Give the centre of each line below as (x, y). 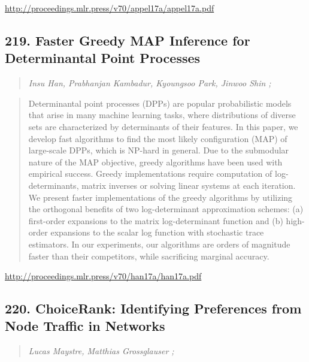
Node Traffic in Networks (85, 326)
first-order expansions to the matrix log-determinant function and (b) (156, 220)
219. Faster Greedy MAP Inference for (128, 40)
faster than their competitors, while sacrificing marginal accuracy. (149, 256)
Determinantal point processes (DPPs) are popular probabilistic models (160, 103)
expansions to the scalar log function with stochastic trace (157, 232)
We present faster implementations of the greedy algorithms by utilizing (160, 197)
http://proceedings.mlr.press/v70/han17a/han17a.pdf (103, 276)
